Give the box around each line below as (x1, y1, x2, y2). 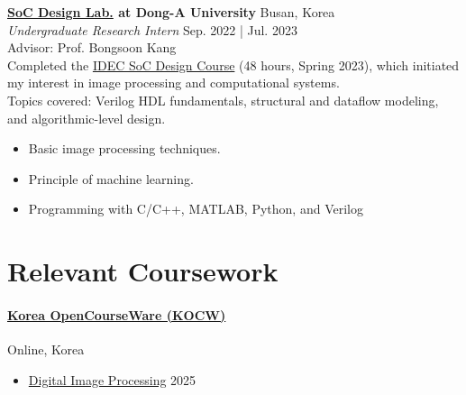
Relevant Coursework (7, 253, 279, 289)
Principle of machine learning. (28, 169, 194, 188)
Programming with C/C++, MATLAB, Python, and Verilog (28, 199, 363, 218)
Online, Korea (7, 340, 85, 359)
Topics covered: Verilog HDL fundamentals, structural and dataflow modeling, (7, 90, 439, 109)
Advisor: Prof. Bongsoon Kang (7, 38, 177, 57)
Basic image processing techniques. (28, 139, 221, 158)
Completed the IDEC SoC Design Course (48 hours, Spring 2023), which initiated (7, 55, 460, 74)
